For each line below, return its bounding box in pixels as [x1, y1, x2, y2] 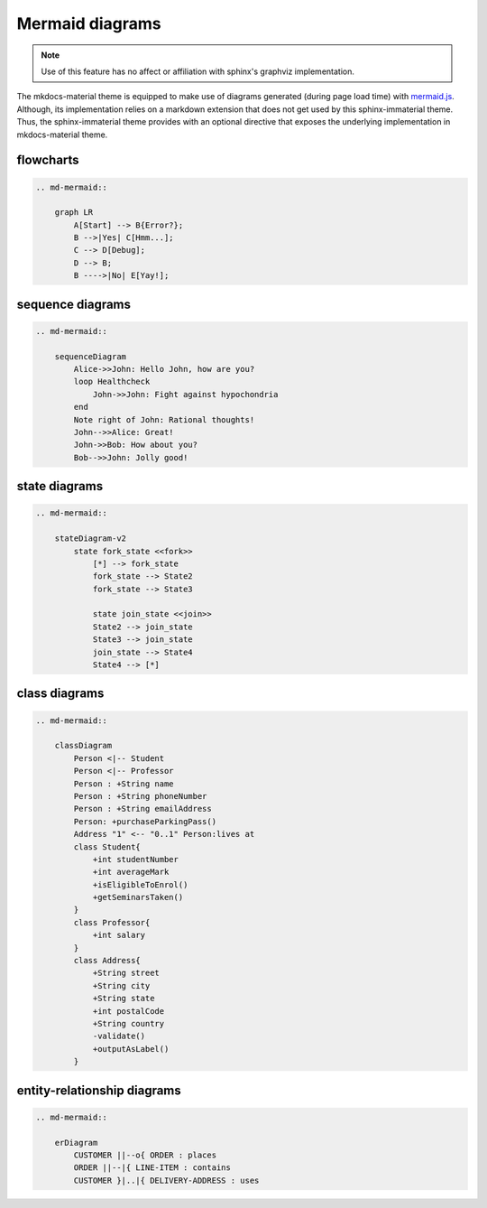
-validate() [92, 1031, 146, 1042]
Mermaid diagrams [16, 14, 161, 33]
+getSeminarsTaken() [92, 892, 184, 903]
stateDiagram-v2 [54, 534, 126, 544]
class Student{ [73, 841, 142, 852]
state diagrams [16, 479, 104, 494]
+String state [92, 993, 155, 1004]
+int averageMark [92, 867, 170, 878]
